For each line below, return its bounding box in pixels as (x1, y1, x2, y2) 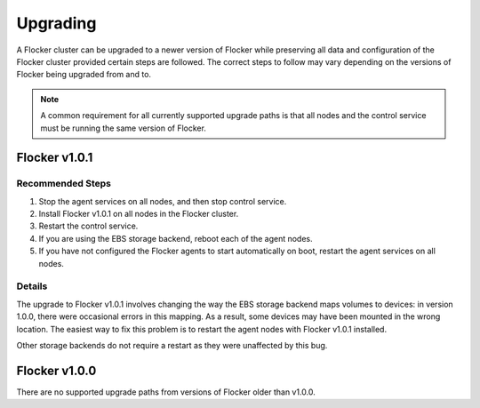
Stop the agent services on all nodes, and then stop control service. (38, 196, 287, 206)
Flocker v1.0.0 (16, 363, 97, 378)
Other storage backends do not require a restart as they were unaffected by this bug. (16, 340, 328, 350)
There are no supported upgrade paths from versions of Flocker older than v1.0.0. (16, 387, 316, 397)
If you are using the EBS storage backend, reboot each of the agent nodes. (38, 233, 313, 244)
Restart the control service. (38, 220, 139, 231)
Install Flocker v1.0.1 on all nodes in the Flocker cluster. (38, 209, 239, 220)
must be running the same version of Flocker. (40, 123, 206, 133)
